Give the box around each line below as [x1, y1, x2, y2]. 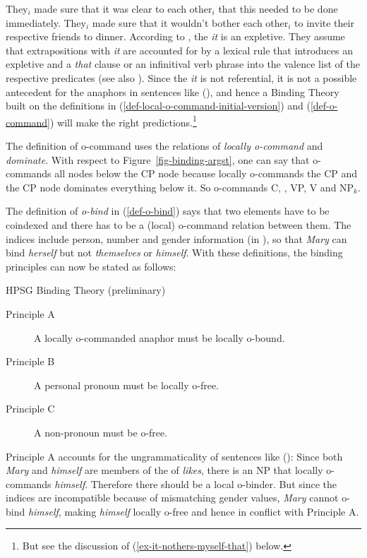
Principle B [6, 354, 55, 369]
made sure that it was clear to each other [34, 1, 212, 16]
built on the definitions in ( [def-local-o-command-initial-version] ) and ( [6, 98, 311, 113]
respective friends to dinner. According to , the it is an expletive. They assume [6, 29, 345, 44]
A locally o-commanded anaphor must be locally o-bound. [34, 330, 285, 345]
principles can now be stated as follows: [6, 259, 176, 273]
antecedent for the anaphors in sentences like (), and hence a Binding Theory [6, 84, 339, 99]
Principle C [6, 401, 55, 416]
